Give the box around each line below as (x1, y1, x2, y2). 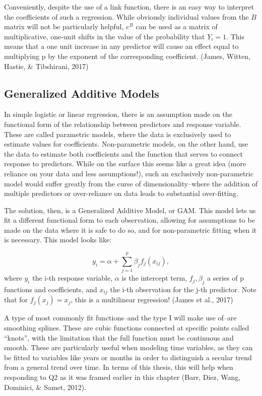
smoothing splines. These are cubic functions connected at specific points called (4, 322, 249, 333)
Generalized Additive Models (4, 85, 159, 101)
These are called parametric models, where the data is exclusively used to (4, 128, 231, 139)
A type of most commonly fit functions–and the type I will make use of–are (4, 312, 237, 323)
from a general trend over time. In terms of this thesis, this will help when (4, 362, 233, 372)
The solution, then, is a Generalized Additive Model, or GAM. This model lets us (4, 205, 256, 215)
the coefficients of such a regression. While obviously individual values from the (4, 11, 249, 22)
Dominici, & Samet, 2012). (4, 381, 87, 392)
